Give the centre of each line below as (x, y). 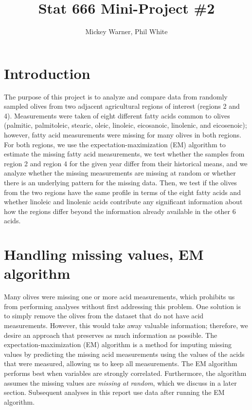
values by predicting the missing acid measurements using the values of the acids (124, 354)
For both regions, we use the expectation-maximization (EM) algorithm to (115, 144)
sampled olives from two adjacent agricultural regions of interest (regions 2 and (122, 106)
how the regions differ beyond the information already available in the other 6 (120, 211)
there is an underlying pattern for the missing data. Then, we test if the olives (120, 182)
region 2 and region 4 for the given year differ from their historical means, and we (126, 163)
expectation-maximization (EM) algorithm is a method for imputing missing (118, 344)
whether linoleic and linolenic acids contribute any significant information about (123, 202)
